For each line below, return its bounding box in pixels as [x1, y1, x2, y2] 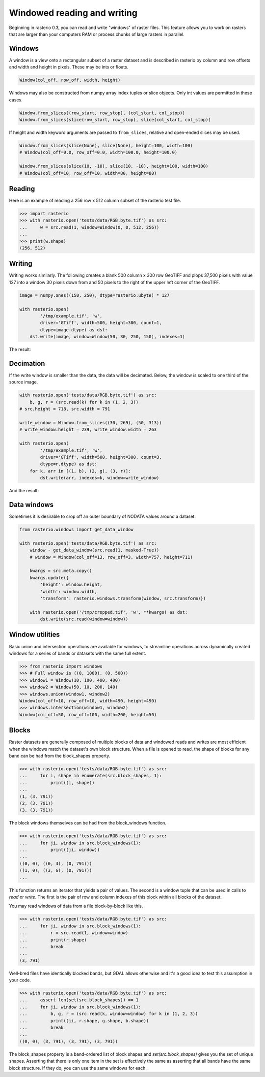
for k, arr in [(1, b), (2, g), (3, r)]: [29, 468, 131, 474]
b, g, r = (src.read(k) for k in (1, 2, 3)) [29, 399, 139, 405]
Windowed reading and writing [9, 7, 137, 18]
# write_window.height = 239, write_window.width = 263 [19, 427, 157, 433]
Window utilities [9, 631, 60, 639]
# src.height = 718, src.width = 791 [19, 406, 110, 412]
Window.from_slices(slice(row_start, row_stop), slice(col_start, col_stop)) [19, 117, 211, 123]
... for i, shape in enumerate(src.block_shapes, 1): [19, 773, 162, 779]
